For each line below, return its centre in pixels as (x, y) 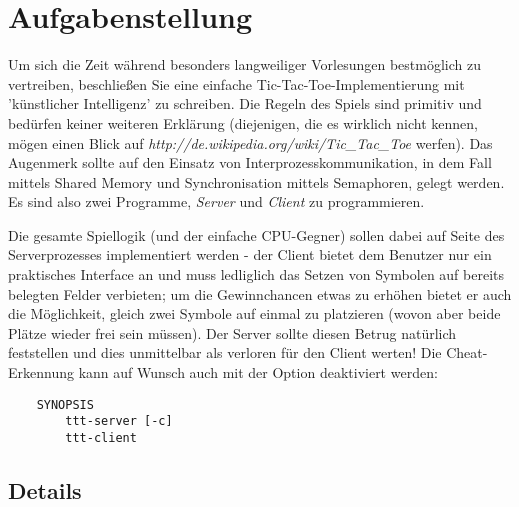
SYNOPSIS (65, 404)
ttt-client (101, 437)
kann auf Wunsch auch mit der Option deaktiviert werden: (258, 372)
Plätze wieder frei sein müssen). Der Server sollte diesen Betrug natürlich (232, 332)
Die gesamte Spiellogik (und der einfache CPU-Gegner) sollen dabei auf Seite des (256, 234)
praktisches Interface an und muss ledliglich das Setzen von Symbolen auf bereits (256, 274)
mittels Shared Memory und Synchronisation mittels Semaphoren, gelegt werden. (256, 181)
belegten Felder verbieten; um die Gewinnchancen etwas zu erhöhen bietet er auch (260, 293)
